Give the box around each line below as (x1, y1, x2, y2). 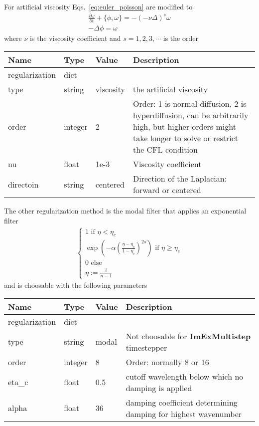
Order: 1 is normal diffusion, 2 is (133, 98, 247, 110)
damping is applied (126, 382, 192, 394)
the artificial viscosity (133, 83, 208, 95)
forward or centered (133, 184, 201, 196)
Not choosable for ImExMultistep (126, 330, 251, 342)
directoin (8, 178, 39, 190)
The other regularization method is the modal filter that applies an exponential (4, 206, 247, 216)
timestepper (126, 341, 167, 353)
